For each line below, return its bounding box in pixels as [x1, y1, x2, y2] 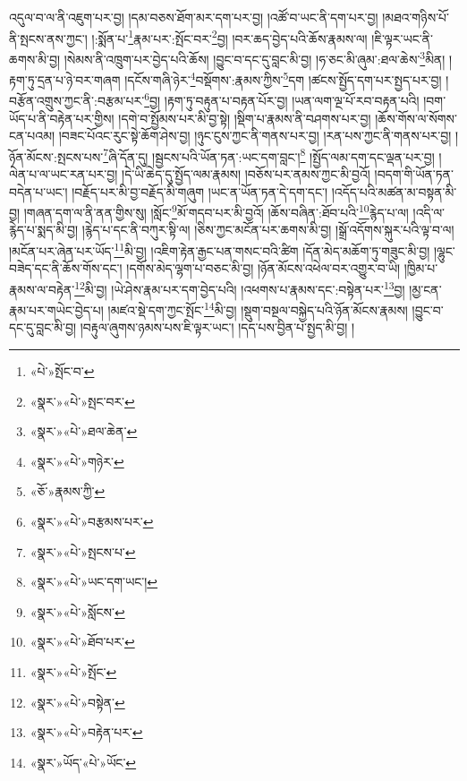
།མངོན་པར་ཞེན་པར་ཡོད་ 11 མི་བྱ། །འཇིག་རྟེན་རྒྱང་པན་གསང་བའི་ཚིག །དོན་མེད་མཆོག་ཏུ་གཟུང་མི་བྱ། [9, 239, 430, 260]
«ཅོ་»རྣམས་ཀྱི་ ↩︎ [30, 482, 106, 501]
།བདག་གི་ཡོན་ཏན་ [374, 165, 454, 184]
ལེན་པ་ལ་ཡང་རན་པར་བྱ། [9, 165, 118, 184]
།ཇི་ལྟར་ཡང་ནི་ [371, 29, 433, 47]
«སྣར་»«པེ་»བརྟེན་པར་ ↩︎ [30, 723, 143, 742]
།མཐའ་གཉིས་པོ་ [382, 8, 450, 26]
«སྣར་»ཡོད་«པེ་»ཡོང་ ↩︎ [30, 752, 137, 771]
